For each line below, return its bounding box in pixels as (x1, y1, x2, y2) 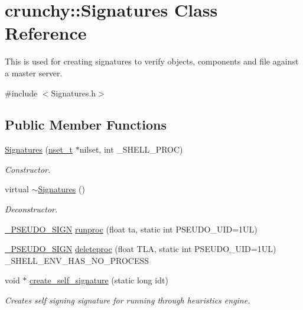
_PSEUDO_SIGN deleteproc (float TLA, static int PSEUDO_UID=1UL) (5, 243, 276, 255)
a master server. (5, 66, 63, 79)
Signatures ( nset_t (5, 143, 73, 156)
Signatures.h (51, 86, 96, 99)
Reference (5, 21, 87, 45)
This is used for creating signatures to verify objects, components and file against (5, 55, 299, 67)
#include (5, 86, 38, 99)
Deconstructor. (5, 203, 58, 215)
